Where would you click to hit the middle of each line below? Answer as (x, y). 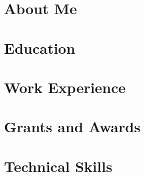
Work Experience (65, 87)
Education (40, 48)
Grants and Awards (72, 126)
